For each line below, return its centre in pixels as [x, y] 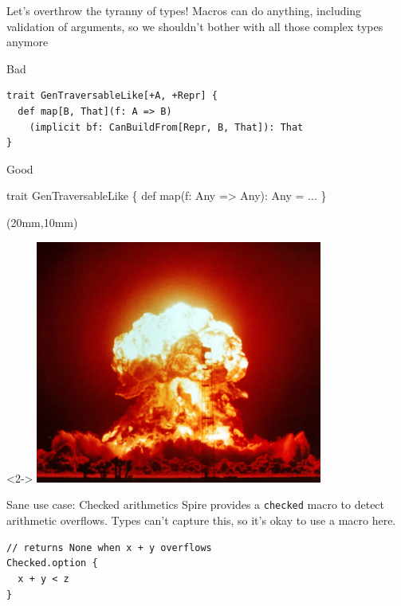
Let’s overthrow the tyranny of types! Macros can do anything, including [184, 10]
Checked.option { [52, 563]
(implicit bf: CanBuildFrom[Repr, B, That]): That [166, 127]
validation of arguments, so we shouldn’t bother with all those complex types [195, 26]
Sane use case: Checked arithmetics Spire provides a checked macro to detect [196, 504]
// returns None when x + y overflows [109, 547]
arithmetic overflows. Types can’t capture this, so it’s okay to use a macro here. [201, 520]
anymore [28, 42]
